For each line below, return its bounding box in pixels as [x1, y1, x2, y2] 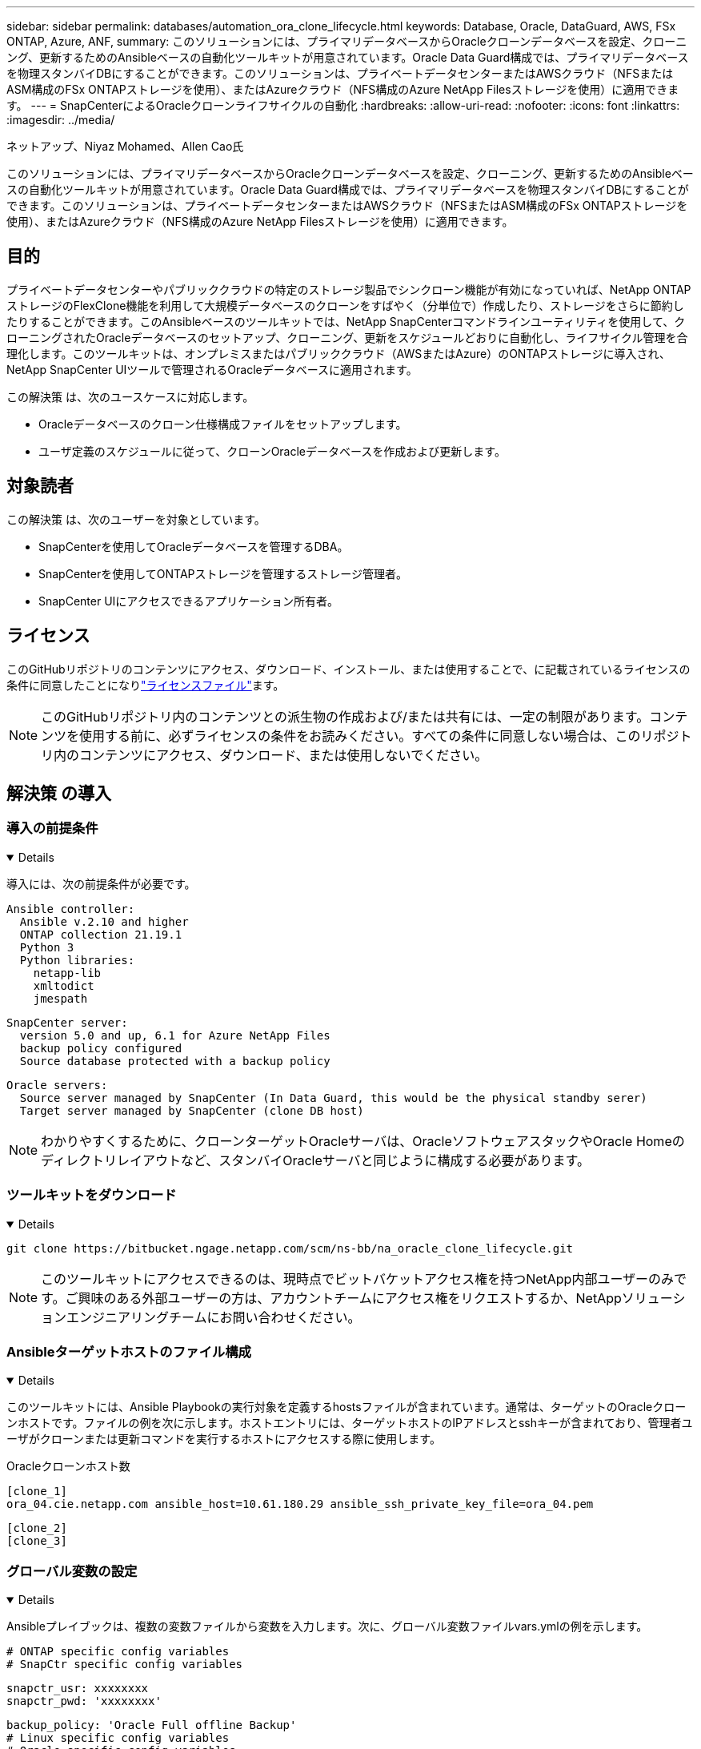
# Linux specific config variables [6, 1731, 230, 1744]
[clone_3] [6, 1534, 67, 1548]
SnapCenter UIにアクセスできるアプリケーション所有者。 [38, 593, 339, 608]
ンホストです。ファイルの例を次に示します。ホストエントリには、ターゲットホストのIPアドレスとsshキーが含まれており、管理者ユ [6, 1416, 693, 1430]
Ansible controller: [6, 902, 135, 915]
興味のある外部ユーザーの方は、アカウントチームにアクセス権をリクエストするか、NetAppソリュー [78, 1289, 673, 1306]
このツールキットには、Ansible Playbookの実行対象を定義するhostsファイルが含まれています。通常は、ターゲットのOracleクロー [6, 1400, 687, 1414]
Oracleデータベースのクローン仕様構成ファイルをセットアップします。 [38, 416, 407, 431]
